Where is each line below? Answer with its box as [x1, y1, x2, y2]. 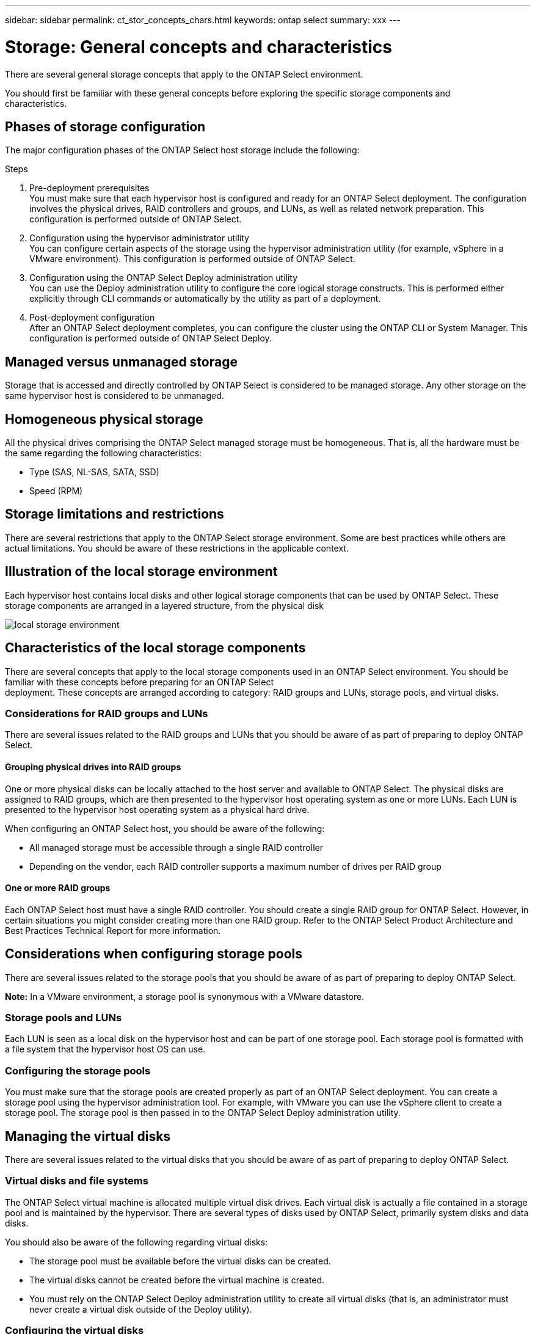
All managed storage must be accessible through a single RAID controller [29, 842, 323, 853]
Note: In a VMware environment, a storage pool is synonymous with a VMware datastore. [5, 991, 365, 1002]
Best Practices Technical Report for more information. [5, 925, 221, 936]
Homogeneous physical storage [5, 411, 203, 427]
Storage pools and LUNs [5, 1011, 122, 1024]
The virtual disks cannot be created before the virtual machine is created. [29, 1274, 325, 1285]
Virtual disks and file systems [5, 1175, 148, 1187]
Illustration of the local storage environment [5, 564, 278, 580]
